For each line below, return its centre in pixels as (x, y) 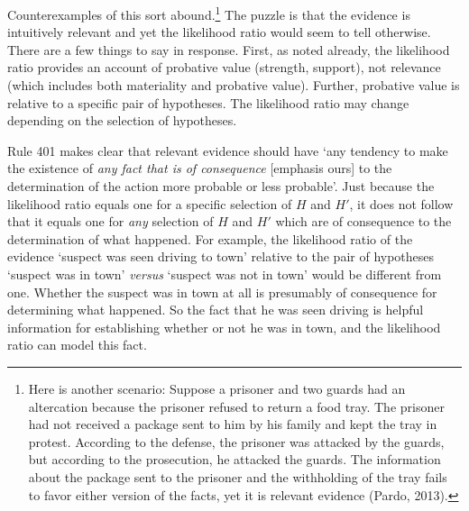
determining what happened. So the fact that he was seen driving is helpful (216, 310)
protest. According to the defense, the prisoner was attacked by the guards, (236, 441)
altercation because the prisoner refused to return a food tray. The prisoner (236, 406)
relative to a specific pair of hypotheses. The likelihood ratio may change (208, 102)
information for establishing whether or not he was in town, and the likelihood (224, 327)
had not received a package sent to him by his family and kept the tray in (233, 424)
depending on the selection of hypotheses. (122, 120)
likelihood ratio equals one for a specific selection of (150, 203)
